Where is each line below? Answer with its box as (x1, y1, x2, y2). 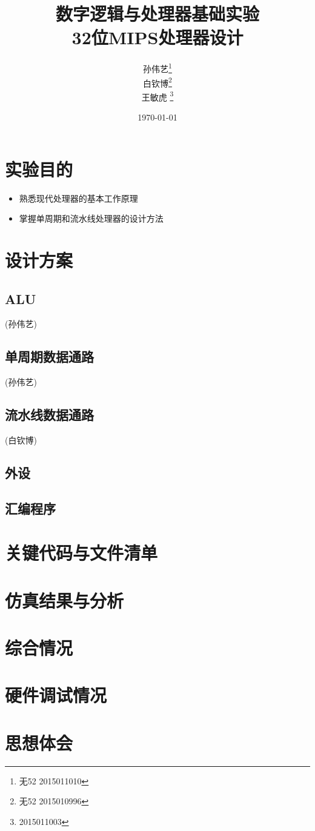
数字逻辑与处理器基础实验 (55, 1, 259, 26)
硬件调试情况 (5, 683, 107, 707)
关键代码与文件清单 (5, 540, 158, 565)
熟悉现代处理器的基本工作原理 (19, 191, 138, 204)
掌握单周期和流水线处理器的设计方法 (19, 212, 164, 225)
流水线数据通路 (5, 405, 94, 424)
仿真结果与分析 (5, 588, 124, 612)
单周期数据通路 (5, 347, 94, 366)
